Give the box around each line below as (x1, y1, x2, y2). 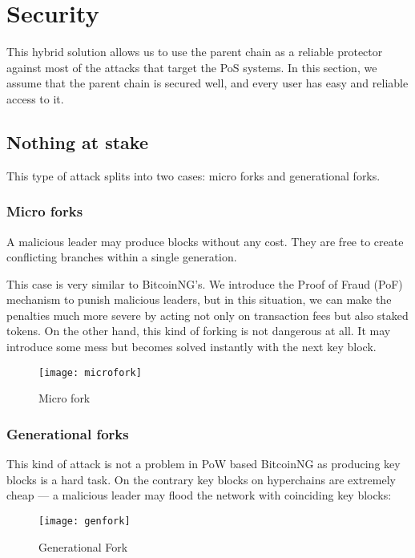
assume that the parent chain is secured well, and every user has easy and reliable (6, 75, 409, 91)
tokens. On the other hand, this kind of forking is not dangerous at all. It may (6, 322, 391, 339)
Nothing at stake (6, 129, 148, 154)
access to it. (6, 90, 64, 107)
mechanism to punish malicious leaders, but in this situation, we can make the (6, 291, 392, 308)
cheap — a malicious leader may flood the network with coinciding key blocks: (6, 487, 392, 503)
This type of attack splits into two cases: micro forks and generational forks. (6, 167, 381, 184)
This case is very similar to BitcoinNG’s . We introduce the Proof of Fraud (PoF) (6, 275, 403, 292)
